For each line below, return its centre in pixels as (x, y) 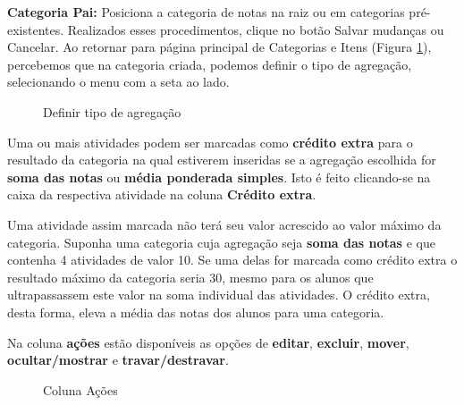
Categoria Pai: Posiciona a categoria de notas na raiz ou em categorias (206, 12)
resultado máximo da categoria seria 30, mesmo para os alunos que (190, 277)
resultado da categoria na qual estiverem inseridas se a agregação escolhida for (222, 160)
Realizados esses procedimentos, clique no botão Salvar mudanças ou (256, 29)
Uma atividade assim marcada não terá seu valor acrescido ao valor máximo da (224, 224)
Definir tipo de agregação (112, 111)
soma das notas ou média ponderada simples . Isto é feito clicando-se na (219, 177)
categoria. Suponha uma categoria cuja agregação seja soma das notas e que (221, 242)
